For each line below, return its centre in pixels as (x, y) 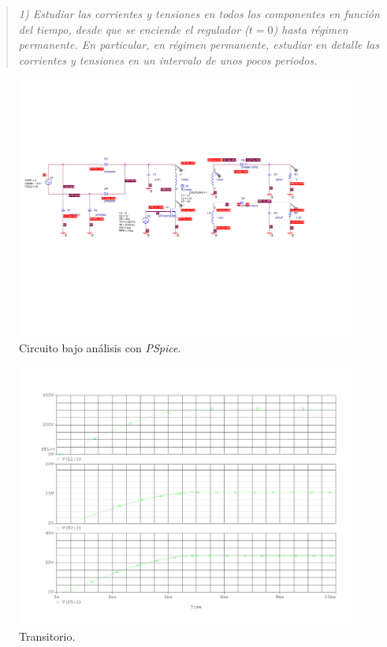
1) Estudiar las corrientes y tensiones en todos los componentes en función (199, 13)
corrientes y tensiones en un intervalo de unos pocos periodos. (168, 59)
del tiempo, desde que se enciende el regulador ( (134, 29)
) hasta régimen (311, 29)
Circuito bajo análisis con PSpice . (100, 348)
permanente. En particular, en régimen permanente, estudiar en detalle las (199, 45)
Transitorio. (47, 636)
